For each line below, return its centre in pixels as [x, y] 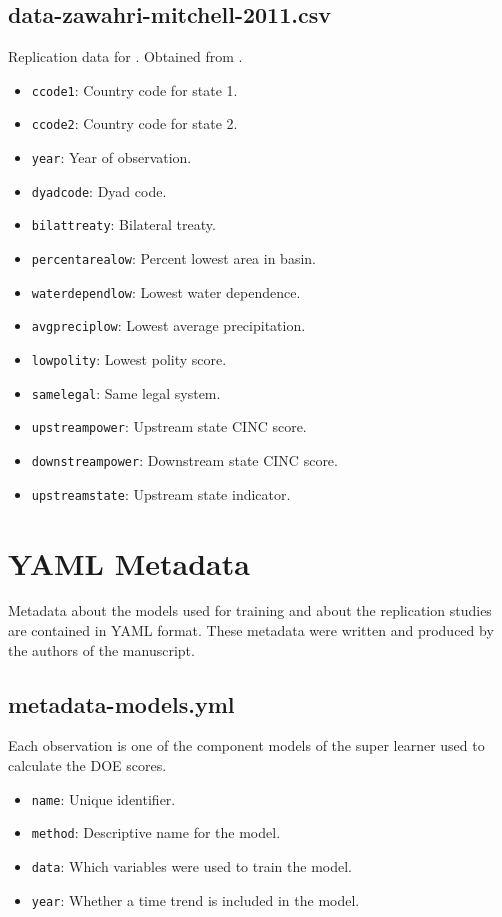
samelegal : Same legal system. [126, 392]
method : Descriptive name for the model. [156, 832]
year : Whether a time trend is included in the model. [195, 899]
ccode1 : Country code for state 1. [134, 89]
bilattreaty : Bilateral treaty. [123, 224]
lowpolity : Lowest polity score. [129, 359]
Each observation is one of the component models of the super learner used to [246, 745]
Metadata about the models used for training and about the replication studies [250, 610]
